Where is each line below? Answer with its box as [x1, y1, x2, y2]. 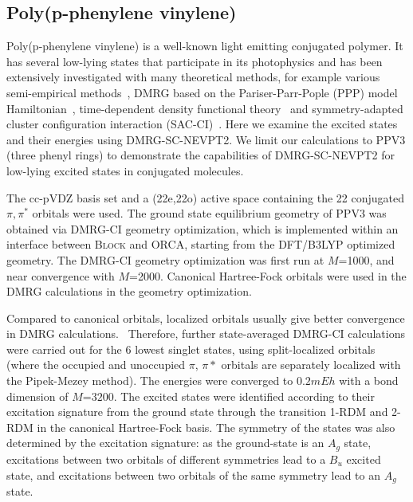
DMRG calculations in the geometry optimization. [6, 283, 252, 300]
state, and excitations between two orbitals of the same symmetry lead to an [6, 466, 381, 483]
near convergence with [6, 267, 115, 284]
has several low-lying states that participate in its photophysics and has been [6, 53, 383, 69]
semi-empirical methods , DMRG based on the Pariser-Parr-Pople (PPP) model [6, 84, 398, 100]
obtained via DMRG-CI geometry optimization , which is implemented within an [6, 220, 399, 237]
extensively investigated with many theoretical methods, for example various [6, 69, 380, 85]
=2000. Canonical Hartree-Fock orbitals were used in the [129, 267, 407, 284]
